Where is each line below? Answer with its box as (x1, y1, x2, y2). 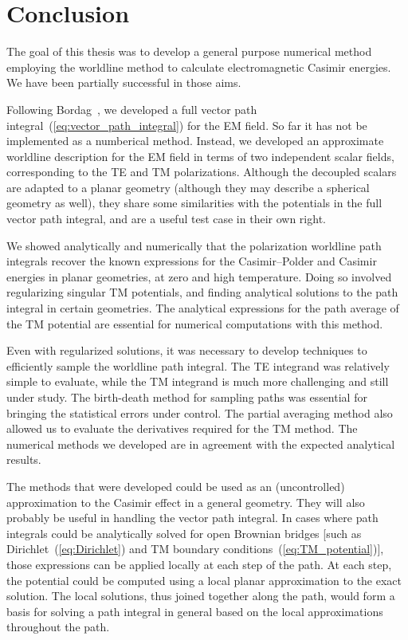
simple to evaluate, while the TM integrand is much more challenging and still (6, 373, 389, 390)
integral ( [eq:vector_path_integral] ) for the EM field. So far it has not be (6, 116, 367, 133)
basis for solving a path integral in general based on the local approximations (6, 603, 383, 619)
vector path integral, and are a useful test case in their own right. (6, 210, 326, 227)
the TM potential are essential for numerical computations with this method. (6, 315, 383, 332)
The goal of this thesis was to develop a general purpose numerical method (6, 43, 372, 60)
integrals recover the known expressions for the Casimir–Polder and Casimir (6, 253, 377, 269)
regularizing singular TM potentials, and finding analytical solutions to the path (6, 284, 398, 300)
